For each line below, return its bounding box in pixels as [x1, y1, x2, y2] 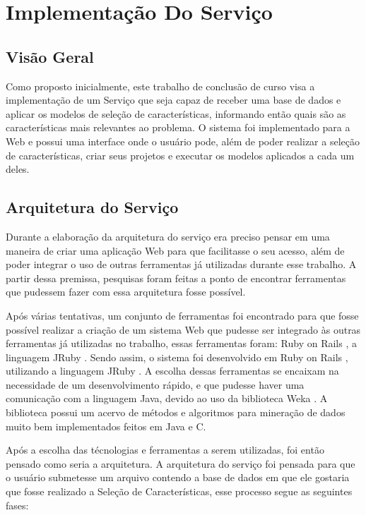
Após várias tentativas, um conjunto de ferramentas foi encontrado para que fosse [6, 308, 359, 322]
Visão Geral [6, 45, 94, 67]
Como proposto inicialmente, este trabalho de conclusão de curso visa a [6, 78, 315, 93]
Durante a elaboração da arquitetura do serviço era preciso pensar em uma [6, 229, 330, 243]
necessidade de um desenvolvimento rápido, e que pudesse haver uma [6, 377, 305, 392]
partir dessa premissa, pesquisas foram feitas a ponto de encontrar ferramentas [6, 270, 346, 285]
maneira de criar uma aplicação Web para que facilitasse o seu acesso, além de [6, 243, 345, 257]
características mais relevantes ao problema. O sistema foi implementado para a [6, 120, 350, 135]
